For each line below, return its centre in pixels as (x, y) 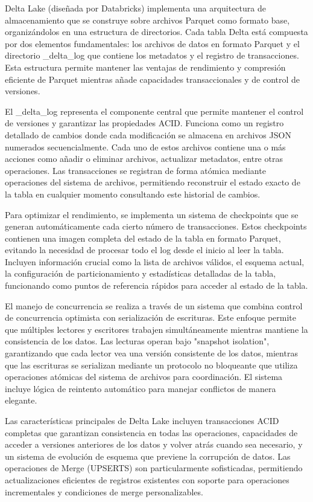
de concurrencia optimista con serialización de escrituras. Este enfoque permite (151, 317)
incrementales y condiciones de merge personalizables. (104, 491)
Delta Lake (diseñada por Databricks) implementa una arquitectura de (135, 8)
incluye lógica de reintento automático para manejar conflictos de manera (141, 388)
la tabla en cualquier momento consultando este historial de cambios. (133, 194)
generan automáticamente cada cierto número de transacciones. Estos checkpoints (156, 226)
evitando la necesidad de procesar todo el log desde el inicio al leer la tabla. (144, 250)
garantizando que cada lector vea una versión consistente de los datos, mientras (151, 353)
